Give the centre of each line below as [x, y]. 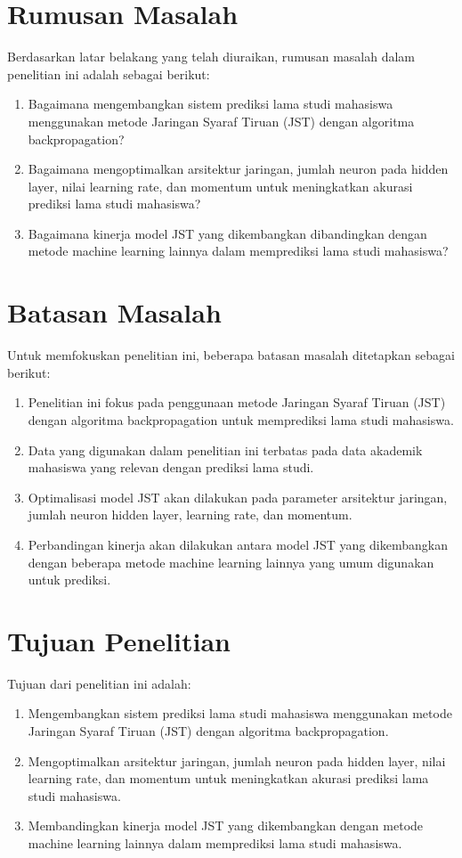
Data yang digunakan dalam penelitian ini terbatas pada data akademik [225, 449]
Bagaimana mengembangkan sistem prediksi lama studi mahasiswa [211, 104]
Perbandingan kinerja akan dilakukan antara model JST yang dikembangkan [238, 544]
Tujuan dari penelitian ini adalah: [99, 683]
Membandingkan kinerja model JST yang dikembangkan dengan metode [226, 825]
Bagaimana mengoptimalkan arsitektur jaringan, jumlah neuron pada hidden [238, 169]
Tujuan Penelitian [119, 640]
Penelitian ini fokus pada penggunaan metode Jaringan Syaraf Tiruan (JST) [237, 402]
